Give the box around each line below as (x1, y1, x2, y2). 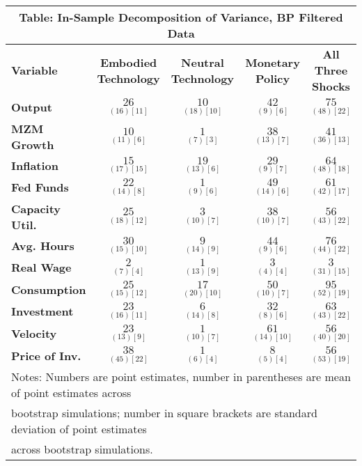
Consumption (11, 281, 86, 297)
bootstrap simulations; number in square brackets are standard (11, 404, 317, 421)
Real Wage (11, 259, 72, 276)
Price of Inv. (11, 347, 81, 364)
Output (11, 99, 52, 116)
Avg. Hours (11, 237, 74, 254)
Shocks (312, 78, 350, 94)
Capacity (11, 200, 61, 217)
